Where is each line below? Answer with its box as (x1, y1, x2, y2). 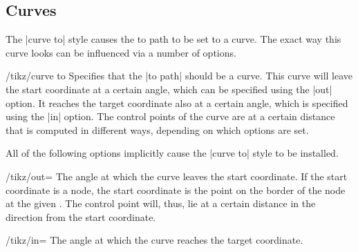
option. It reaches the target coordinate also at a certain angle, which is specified (6, 95, 348, 110)
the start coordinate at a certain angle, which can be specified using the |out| (6, 81, 332, 96)
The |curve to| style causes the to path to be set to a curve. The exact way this (6, 32, 341, 46)
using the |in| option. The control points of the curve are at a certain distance (6, 109, 335, 124)
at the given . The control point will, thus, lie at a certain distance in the (6, 196, 316, 211)
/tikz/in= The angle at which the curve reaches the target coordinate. (6, 233, 303, 247)
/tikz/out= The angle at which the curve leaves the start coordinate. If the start (6, 168, 348, 183)
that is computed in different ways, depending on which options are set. (6, 122, 309, 137)
